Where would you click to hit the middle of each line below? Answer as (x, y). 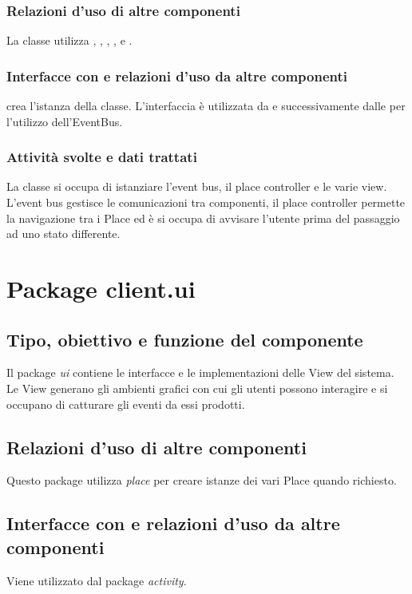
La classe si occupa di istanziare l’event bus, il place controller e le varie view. (197, 186)
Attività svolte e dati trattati (102, 157)
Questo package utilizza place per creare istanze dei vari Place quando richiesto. (202, 480)
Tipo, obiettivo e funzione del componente (185, 339)
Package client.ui (101, 288)
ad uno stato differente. (63, 234)
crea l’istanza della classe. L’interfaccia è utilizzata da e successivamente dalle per (206, 106)
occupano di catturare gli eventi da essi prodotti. (126, 404)
